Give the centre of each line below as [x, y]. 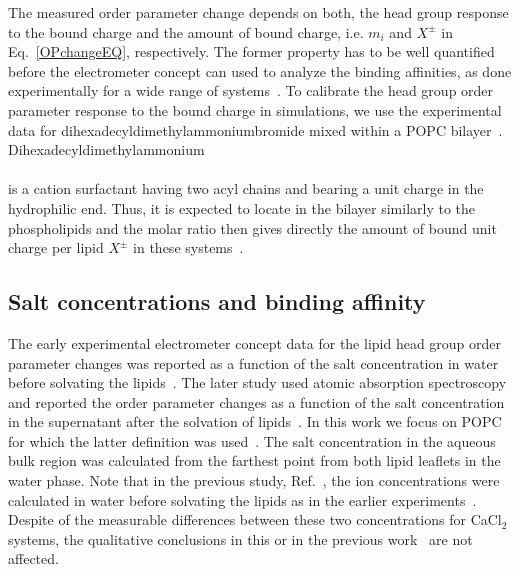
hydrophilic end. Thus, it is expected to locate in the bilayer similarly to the [242, 207]
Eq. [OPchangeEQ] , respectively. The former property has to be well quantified [251, 51]
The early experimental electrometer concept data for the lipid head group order [255, 342]
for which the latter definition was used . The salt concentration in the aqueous [252, 440]
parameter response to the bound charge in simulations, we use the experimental [255, 109]
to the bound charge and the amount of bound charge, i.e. [186, 31]
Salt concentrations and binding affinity [217, 301]
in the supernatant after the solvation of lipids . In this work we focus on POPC [255, 421]
